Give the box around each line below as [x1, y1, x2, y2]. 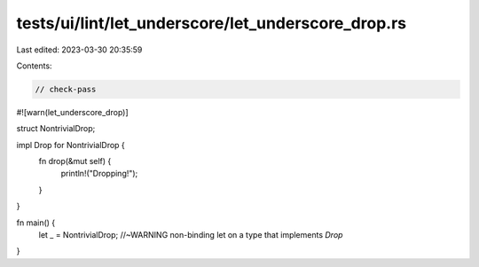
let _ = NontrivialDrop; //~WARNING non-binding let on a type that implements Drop [38, 230, 343, 240]
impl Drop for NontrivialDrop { [16, 139, 126, 150]
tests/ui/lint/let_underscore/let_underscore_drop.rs [16, 13, 407, 33]
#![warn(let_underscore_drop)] [16, 106, 129, 117]
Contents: [16, 60, 52, 71]
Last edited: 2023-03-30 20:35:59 [16, 44, 143, 55]
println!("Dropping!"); [60, 169, 138, 179]
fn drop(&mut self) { [38, 156, 112, 167]
